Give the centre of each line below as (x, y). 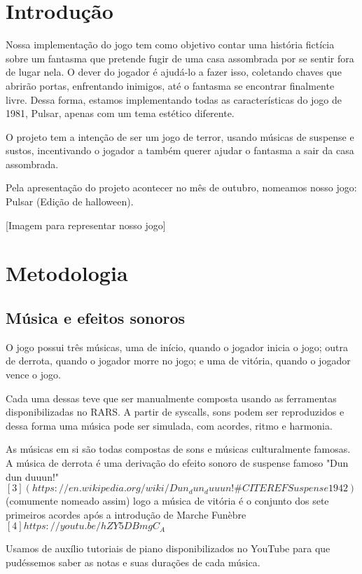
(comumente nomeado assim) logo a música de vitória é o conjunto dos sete (167, 501)
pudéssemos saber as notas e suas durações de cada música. (133, 562)
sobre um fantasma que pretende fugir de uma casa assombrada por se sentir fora (180, 58)
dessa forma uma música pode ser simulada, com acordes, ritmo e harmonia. (169, 425)
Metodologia (67, 273)
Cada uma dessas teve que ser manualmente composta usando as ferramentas (171, 398)
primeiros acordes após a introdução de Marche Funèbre (126, 514)
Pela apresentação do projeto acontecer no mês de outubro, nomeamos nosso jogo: (181, 187)
